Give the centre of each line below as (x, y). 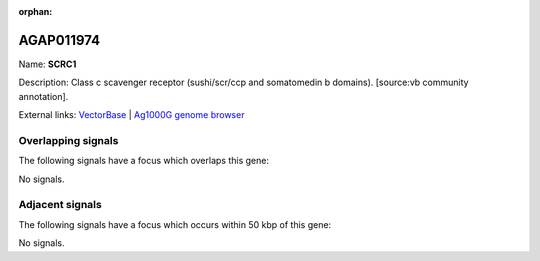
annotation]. (43, 96)
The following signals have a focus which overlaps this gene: (144, 161)
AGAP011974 (59, 40)
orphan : (35, 11)
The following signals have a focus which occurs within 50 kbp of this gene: (175, 224)
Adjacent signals (60, 205)
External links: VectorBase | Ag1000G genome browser (131, 115)
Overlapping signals (68, 140)
